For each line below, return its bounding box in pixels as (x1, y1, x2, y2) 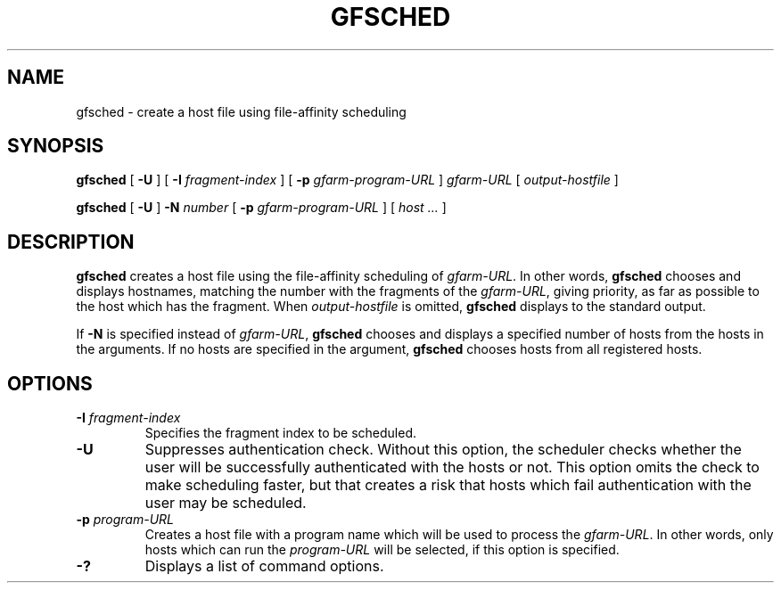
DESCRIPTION (7, 230, 135, 253)
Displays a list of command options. (144, 557, 384, 576)
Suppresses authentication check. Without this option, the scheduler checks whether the (144, 440, 742, 459)
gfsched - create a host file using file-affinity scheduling (76, 103, 407, 119)
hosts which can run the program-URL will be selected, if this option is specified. (144, 542, 620, 558)
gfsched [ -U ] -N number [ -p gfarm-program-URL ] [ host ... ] (76, 200, 447, 216)
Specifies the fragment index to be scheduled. (144, 425, 416, 441)
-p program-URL (76, 512, 175, 528)
